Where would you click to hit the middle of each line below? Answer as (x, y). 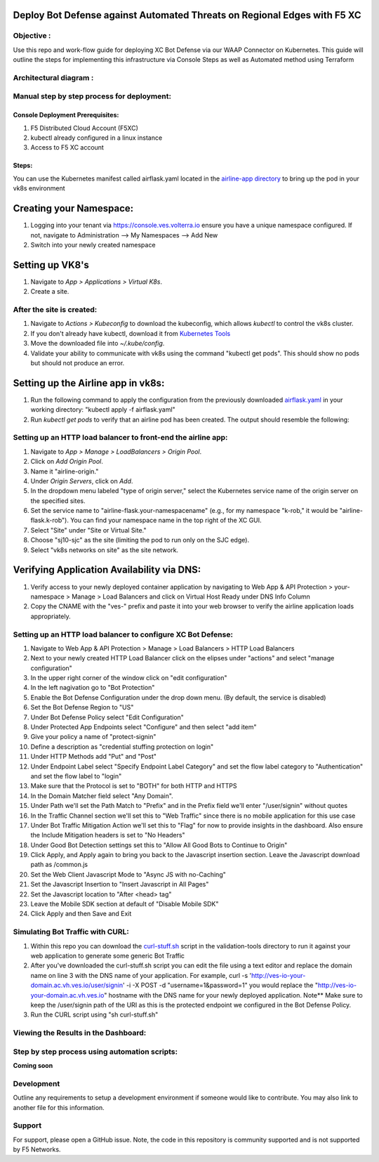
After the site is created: (55, 309)
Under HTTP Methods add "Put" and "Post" (94, 757)
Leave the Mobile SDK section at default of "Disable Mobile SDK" (125, 904)
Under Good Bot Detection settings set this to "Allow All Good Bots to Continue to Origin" (159, 845)
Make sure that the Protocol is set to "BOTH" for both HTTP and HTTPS (134, 786)
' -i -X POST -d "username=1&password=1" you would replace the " (220, 985)
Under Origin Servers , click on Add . (82, 481)
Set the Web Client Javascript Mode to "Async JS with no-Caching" (128, 874)
